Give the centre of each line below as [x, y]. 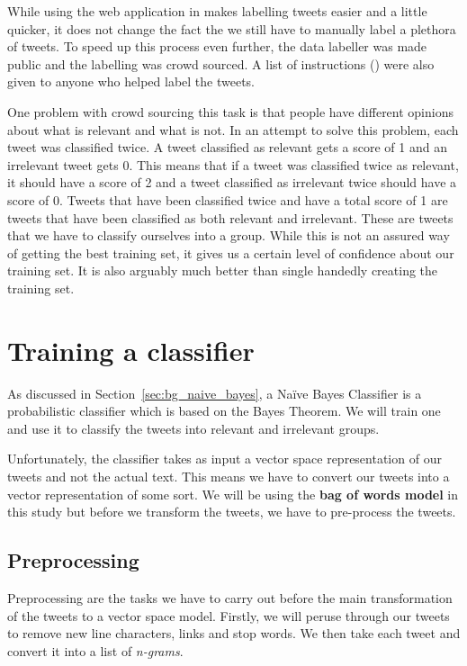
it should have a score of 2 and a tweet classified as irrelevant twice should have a [232, 182]
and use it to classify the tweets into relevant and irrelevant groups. [193, 428]
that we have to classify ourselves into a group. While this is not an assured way [229, 235]
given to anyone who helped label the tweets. [131, 81]
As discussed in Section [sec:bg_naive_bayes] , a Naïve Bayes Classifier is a [215, 393]
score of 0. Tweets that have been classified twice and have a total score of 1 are [228, 199]
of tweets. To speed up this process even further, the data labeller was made [217, 46]
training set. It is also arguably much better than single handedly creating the [223, 270]
